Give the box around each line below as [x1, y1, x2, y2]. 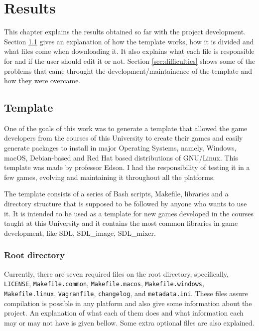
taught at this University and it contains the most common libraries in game [4, 218, 238, 228]
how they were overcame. [4, 75, 81, 86]
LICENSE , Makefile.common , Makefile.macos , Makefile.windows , [4, 278, 204, 289]
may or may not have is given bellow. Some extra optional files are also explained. [4, 317, 255, 328]
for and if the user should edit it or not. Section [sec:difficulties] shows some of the [4, 55, 255, 66]
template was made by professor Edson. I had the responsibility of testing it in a [4, 162, 250, 172]
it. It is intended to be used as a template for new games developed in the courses [4, 208, 254, 218]
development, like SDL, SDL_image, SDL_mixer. [4, 227, 156, 238]
